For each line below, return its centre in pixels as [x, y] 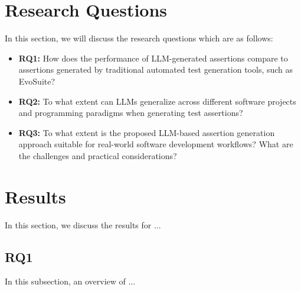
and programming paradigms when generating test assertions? [131, 113]
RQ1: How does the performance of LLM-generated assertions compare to [153, 58]
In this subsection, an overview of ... [70, 281]
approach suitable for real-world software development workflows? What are [156, 144]
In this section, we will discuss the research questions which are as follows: [139, 38]
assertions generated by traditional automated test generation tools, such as [156, 69]
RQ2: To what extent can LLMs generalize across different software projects [157, 101]
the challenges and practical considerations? [98, 155]
